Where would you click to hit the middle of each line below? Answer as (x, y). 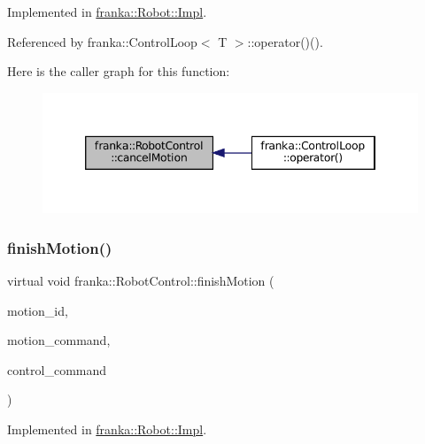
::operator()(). (285, 41)
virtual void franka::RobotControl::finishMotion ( (141, 281)
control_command (57, 369)
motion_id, (38, 310)
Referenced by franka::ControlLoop (102, 41)
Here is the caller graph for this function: (119, 71)
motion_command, (59, 340)
